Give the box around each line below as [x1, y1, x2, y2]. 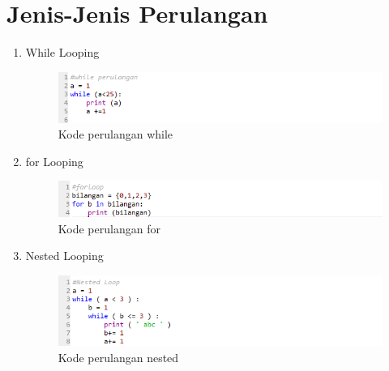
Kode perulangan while [58, 126, 173, 143]
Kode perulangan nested [58, 348, 179, 365]
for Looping [25, 152, 83, 169]
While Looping [25, 44, 100, 61]
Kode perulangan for [58, 220, 160, 237]
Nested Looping [25, 247, 104, 264]
